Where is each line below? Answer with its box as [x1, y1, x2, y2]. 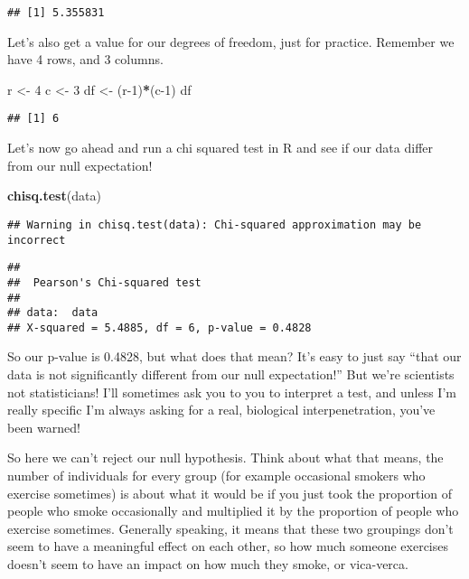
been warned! [7, 417, 80, 436]
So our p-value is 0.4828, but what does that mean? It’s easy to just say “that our [7, 347, 462, 366]
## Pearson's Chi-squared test [7, 275, 202, 289]
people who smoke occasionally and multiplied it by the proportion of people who [7, 501, 459, 520]
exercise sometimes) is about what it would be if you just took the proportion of [7, 483, 453, 502]
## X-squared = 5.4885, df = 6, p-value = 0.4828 [7, 321, 312, 334]
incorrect [7, 233, 66, 247]
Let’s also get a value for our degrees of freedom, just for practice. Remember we [7, 32, 455, 51]
